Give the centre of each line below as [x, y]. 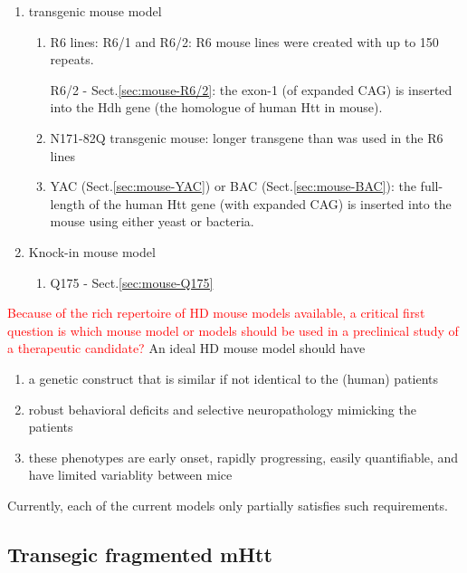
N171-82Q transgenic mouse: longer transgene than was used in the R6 [247, 137]
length [67, 203]
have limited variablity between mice [130, 475]
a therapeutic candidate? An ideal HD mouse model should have [186, 348]
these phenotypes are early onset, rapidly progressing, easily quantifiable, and [243, 457]
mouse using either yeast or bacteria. [152, 221]
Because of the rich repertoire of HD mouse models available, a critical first [216, 313]
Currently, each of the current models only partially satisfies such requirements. [228, 505]
